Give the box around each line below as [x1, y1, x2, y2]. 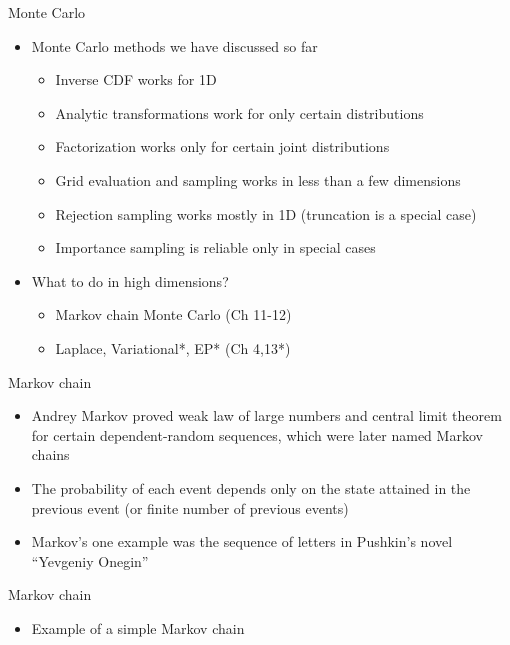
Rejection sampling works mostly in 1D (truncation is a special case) [55, 203, 477, 224]
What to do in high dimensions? [31, 270, 229, 291]
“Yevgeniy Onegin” [31, 550, 149, 571]
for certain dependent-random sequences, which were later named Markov [31, 424, 483, 445]
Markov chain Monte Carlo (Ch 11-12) [55, 304, 292, 325]
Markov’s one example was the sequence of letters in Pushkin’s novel [31, 531, 453, 552]
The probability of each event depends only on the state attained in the [31, 477, 471, 498]
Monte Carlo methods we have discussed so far [31, 35, 318, 56]
